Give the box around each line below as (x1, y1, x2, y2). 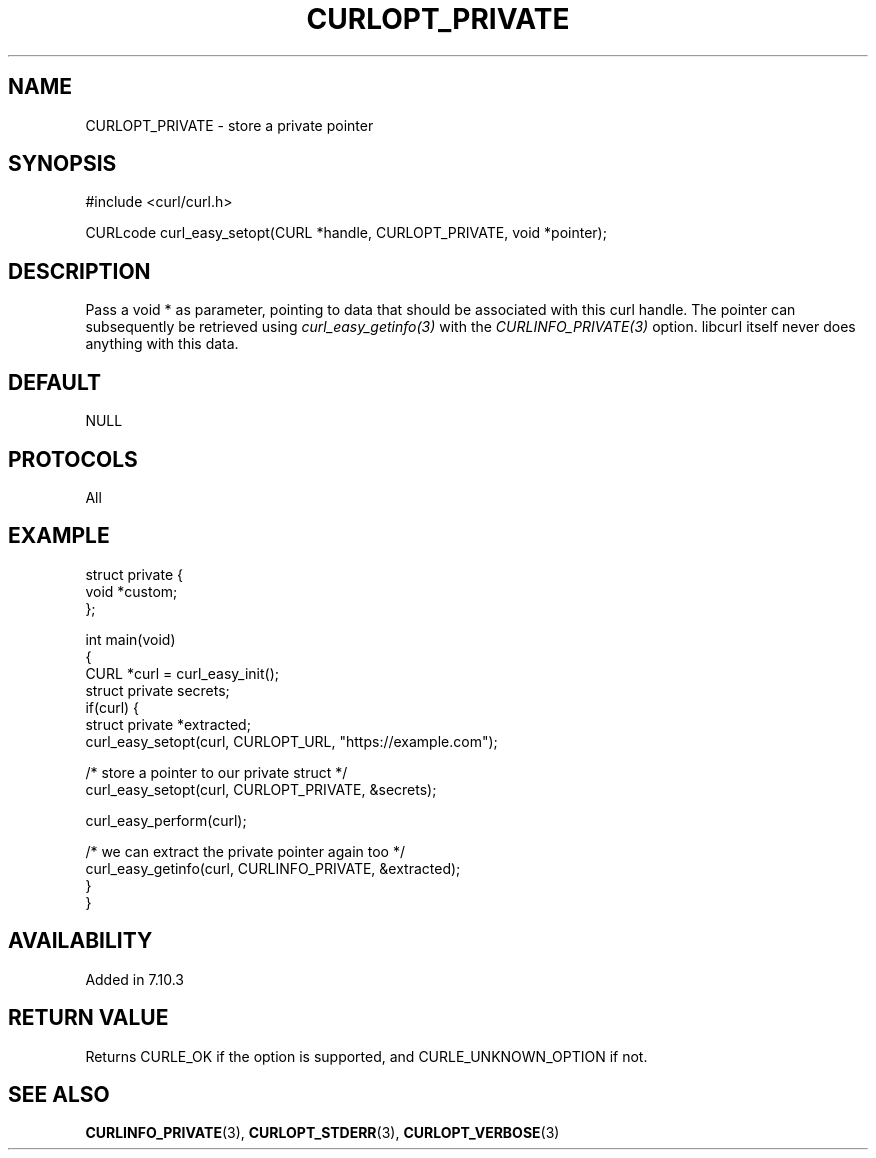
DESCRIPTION (8, 258, 151, 284)
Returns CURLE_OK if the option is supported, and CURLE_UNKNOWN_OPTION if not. (85, 1047, 648, 1065)
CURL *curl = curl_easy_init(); (85, 664, 279, 682)
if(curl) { (85, 698, 140, 716)
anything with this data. (85, 335, 239, 353)
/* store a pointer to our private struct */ (85, 763, 348, 781)
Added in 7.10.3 (85, 970, 184, 988)
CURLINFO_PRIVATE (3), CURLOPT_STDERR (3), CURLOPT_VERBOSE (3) (85, 1124, 560, 1142)
